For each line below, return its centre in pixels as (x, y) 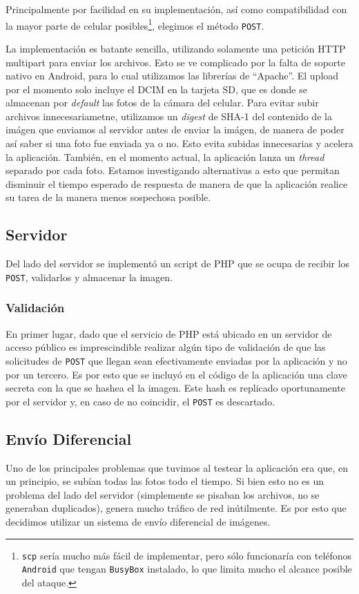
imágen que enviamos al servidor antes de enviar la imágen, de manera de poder (175, 130)
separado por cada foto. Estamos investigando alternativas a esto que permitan (173, 170)
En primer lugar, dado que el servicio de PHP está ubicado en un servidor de (169, 333)
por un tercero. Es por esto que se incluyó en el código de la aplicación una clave (176, 374)
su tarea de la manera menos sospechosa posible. (108, 197)
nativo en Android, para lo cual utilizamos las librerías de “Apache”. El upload (172, 76)
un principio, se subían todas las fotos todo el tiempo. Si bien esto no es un (165, 481)
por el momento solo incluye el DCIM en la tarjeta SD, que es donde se (156, 89)
